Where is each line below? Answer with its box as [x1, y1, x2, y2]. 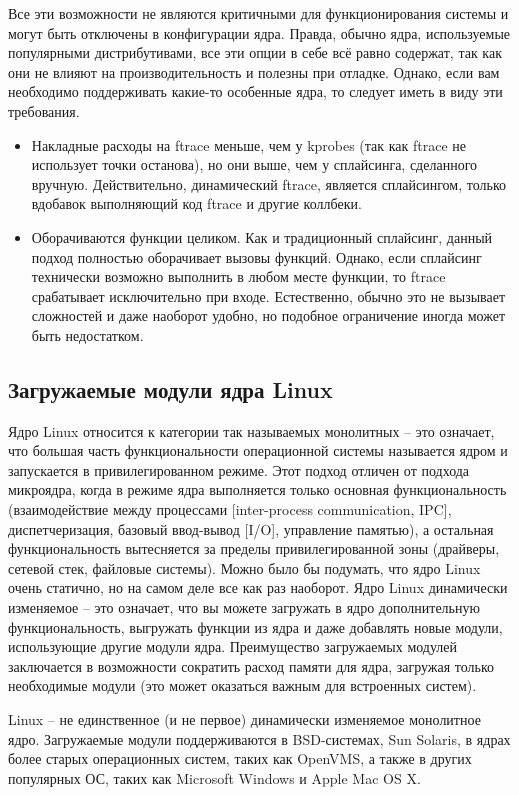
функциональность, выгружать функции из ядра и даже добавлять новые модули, [8, 616, 503, 637]
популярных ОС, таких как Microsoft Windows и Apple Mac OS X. [8, 767, 421, 788]
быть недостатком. [31, 324, 144, 345]
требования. [8, 100, 80, 121]
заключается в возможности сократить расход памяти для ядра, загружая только [8, 655, 495, 676]
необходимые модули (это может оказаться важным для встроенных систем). [8, 675, 477, 696]
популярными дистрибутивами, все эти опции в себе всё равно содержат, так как [8, 42, 502, 63]
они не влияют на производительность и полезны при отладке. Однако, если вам [8, 61, 500, 82]
